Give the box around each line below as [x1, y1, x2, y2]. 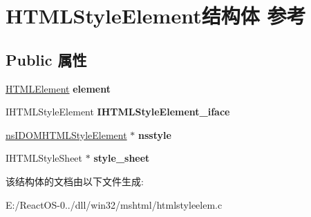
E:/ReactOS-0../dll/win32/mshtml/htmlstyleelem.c [6, 197, 223, 211]
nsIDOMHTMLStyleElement [6, 127, 127, 142]
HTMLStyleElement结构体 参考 [6, 1, 306, 30]
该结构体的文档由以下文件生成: [6, 173, 144, 188]
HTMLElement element [6, 81, 111, 95]
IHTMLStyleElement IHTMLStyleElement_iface [6, 104, 230, 119]
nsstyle [138, 127, 171, 142]
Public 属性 [6, 48, 87, 70]
